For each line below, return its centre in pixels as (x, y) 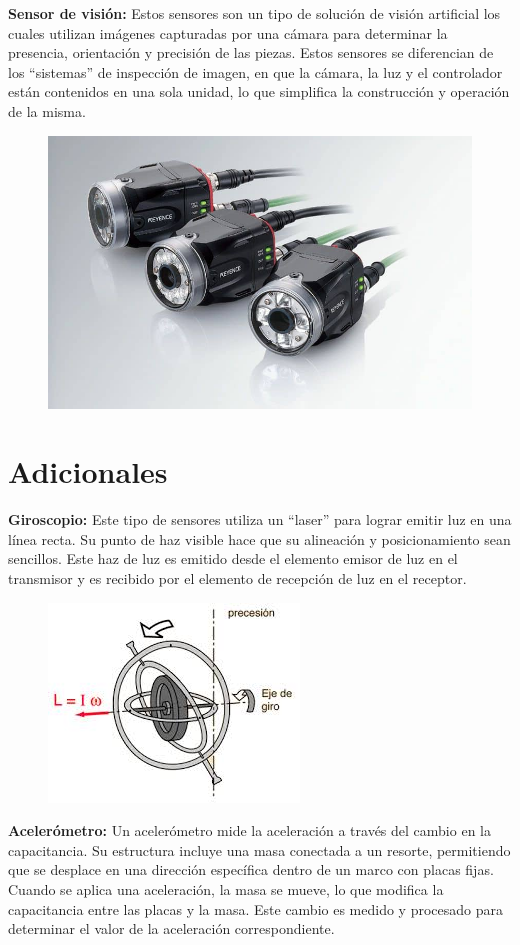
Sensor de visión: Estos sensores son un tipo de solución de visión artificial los (254, 13)
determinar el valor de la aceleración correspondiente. (171, 928)
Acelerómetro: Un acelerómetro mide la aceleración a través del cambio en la (249, 830)
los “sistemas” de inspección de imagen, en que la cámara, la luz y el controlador (255, 71)
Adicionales (88, 471)
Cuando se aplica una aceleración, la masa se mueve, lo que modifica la (226, 889)
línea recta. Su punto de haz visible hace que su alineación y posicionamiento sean (259, 538)
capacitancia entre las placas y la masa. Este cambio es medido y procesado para (255, 908)
